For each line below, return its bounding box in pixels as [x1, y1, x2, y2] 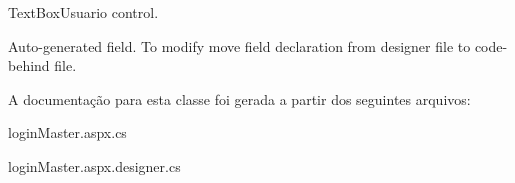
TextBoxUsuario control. [8, 2, 159, 22]
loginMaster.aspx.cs [8, 122, 127, 143]
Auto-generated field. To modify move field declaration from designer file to [8, 35, 471, 56]
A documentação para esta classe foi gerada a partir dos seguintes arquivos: [8, 88, 471, 109]
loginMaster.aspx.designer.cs [8, 155, 181, 176]
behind [8, 55, 50, 76]
